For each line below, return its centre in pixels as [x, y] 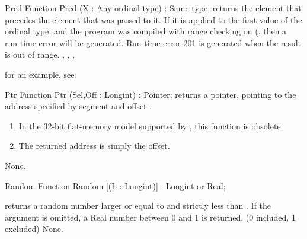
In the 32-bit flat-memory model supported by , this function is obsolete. [151, 125]
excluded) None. [34, 229]
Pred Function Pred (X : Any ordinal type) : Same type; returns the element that [153, 8]
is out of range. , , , [40, 54]
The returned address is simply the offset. [94, 146]
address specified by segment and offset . [79, 106]
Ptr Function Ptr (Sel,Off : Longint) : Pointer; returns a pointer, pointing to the [151, 94]
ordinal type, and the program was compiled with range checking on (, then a [146, 31]
